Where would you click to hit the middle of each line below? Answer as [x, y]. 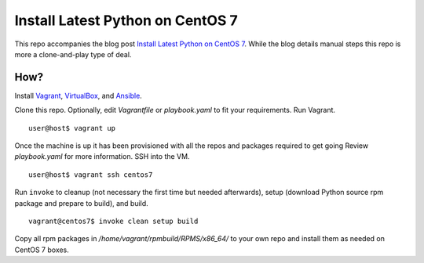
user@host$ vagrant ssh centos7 [91, 175]
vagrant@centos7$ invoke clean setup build [113, 221]
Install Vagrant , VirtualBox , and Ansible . [79, 95]
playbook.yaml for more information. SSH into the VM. [102, 157]
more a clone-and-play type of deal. [73, 54]
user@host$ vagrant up [72, 128]
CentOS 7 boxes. [42, 250]
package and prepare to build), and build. [81, 203]
